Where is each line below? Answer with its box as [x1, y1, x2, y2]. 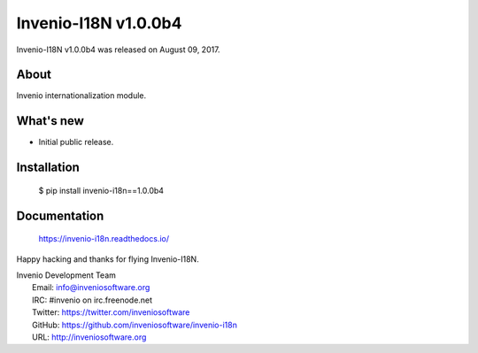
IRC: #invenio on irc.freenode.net [32, 295, 153, 305]
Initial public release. [38, 137, 114, 148]
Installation [16, 160, 80, 175]
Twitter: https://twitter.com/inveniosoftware [32, 307, 190, 318]
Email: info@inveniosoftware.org [32, 282, 150, 293]
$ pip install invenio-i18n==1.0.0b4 [38, 185, 164, 196]
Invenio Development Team [16, 270, 117, 280]
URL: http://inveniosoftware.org [32, 332, 147, 342]
